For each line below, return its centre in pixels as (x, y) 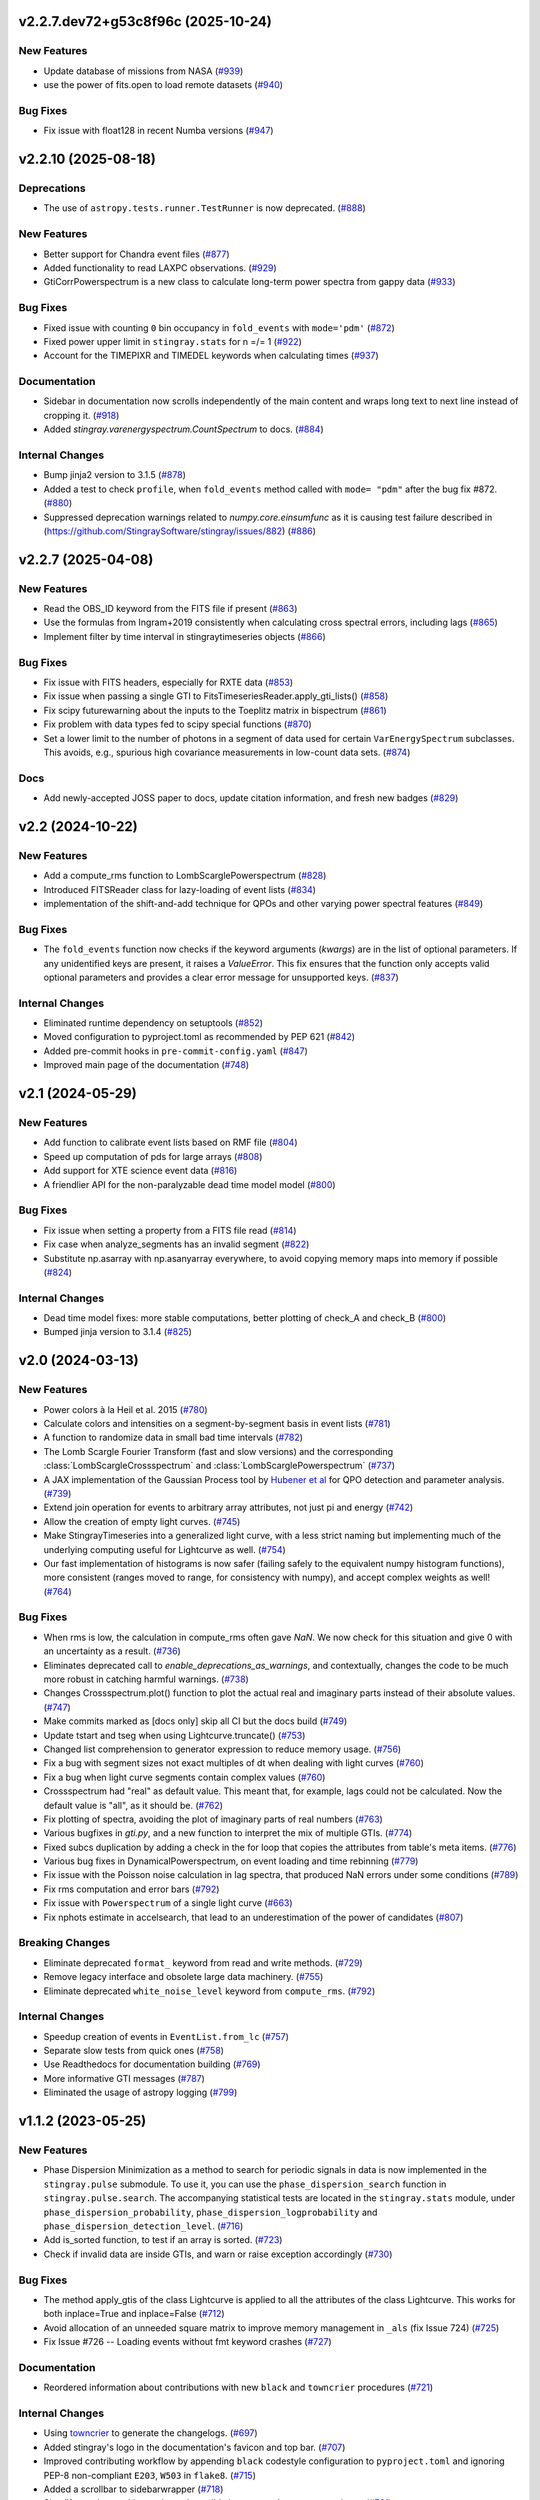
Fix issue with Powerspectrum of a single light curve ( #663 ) (168, 1903)
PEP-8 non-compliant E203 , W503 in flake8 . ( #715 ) (150, 2475)
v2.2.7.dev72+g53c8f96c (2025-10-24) (145, 21)
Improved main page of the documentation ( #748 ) (146, 1065)
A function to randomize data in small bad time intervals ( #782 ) (173, 1437)
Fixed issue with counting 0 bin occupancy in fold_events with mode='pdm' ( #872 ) (219, 327)
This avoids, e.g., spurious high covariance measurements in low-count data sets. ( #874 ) (227, 752)
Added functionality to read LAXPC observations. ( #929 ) (160, 267)
